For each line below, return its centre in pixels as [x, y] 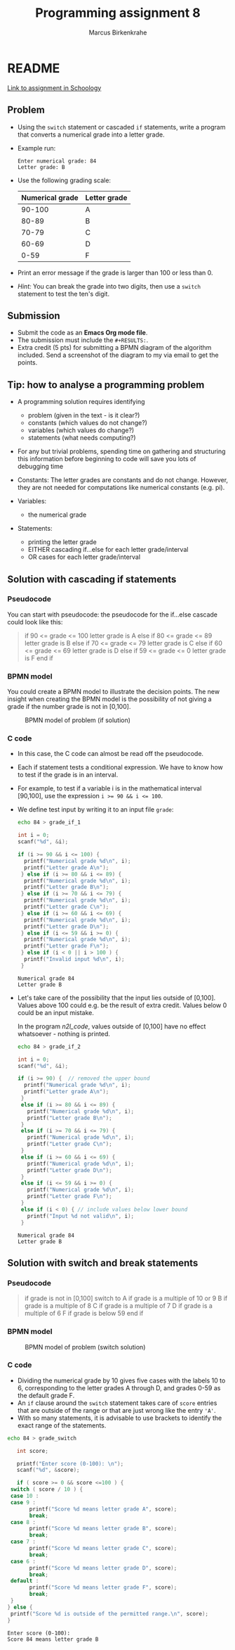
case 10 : [25, 1496]
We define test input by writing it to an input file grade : [95, 810]
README [34, 68]
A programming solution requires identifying [81, 402]
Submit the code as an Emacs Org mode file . [82, 333]
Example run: [36, 148]
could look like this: [35, 622]
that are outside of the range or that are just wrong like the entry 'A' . [116, 1410]
